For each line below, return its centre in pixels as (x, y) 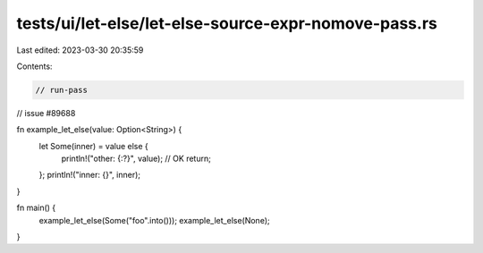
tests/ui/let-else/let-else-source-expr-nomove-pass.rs (227, 23)
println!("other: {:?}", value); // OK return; (136, 159)
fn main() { (36, 208)
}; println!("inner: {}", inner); (89, 175)
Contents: (34, 66)
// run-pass (62, 90)
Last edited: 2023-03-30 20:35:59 (80, 50)
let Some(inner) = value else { (94, 146)
